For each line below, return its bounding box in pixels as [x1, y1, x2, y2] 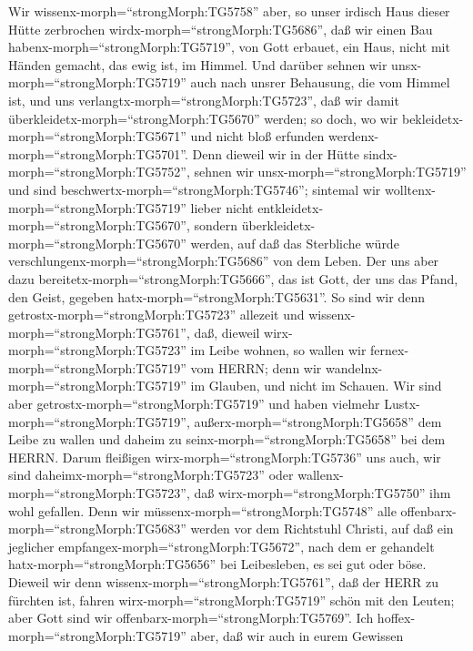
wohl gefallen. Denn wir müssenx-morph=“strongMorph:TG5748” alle [8, 501, 397, 520]
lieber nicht [190, 198, 254, 217]
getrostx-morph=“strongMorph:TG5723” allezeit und [8, 305, 305, 324]
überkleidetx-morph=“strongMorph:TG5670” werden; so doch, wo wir [8, 108, 398, 127]
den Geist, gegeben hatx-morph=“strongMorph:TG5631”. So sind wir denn [8, 287, 425, 306]
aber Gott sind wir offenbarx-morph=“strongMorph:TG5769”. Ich [8, 608, 374, 627]
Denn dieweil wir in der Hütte [192, 144, 359, 163]
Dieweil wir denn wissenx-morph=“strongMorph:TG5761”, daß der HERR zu [8, 573, 439, 591]
